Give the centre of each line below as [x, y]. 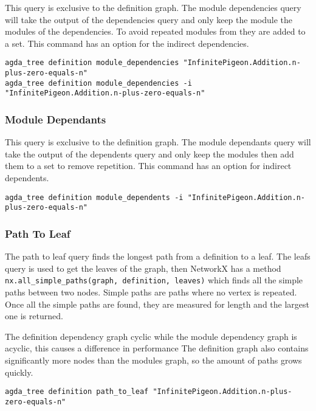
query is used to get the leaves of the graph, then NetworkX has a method [143, 268]
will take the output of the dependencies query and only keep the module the [149, 19]
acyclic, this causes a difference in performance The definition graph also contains [157, 348]
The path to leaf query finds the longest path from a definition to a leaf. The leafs [158, 256]
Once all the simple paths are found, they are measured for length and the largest [157, 304]
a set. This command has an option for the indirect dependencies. [127, 43]
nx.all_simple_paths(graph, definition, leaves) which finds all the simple [154, 280]
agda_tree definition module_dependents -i [94, 197]
